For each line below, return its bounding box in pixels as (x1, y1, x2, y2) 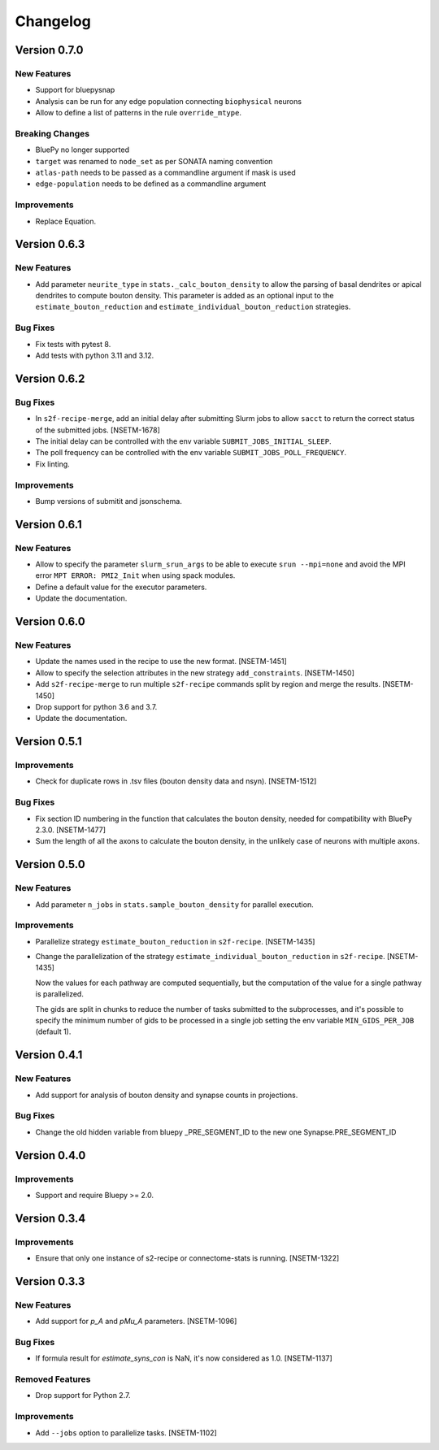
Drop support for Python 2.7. (35, 1391, 131, 1400)
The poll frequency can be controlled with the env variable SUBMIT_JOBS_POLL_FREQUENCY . (35, 448, 347, 458)
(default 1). (35, 1027, 72, 1036)
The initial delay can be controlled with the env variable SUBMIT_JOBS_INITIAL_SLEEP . (35, 436, 333, 446)
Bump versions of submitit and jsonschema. (35, 496, 182, 506)
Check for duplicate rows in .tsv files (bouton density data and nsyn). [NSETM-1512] (35, 776, 317, 786)
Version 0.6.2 (15, 371, 85, 385)
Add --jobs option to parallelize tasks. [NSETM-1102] (35, 1427, 217, 1438)
